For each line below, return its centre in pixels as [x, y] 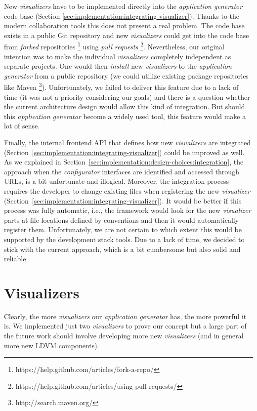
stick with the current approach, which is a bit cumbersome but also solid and [122, 249]
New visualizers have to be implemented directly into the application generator [123, 6]
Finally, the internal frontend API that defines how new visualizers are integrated [128, 143]
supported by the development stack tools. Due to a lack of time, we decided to [124, 239]
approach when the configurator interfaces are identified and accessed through [122, 171]
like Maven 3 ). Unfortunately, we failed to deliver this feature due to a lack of [121, 86]
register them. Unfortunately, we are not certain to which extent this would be [123, 229]
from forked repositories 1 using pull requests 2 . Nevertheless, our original [114, 46]
